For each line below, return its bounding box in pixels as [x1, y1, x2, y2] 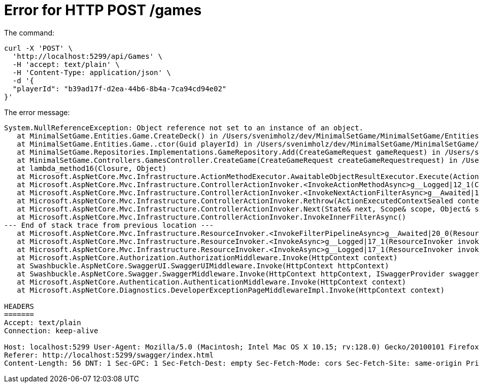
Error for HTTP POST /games [4, 2, 202, 19]
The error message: [4, 108, 70, 117]
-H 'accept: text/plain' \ [12, 60, 120, 68]
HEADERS [4, 302, 35, 310]
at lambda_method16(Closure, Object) [17, 164, 167, 172]
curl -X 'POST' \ [4, 44, 73, 52]
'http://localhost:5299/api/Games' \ [12, 52, 162, 60]
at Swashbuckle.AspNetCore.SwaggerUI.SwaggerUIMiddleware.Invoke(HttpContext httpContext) [17, 261, 389, 270]
